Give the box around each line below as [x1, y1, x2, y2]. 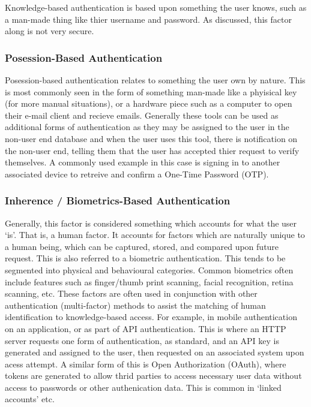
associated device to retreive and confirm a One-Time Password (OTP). [5, 167, 269, 180]
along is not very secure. [5, 25, 94, 37]
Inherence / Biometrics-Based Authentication [5, 193, 231, 208]
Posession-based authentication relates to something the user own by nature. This [5, 74, 306, 86]
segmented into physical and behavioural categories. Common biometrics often [5, 263, 294, 276]
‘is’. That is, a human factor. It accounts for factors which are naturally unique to [5, 228, 305, 241]
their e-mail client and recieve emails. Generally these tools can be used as [5, 108, 279, 121]
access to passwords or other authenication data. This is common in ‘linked [5, 381, 282, 393]
